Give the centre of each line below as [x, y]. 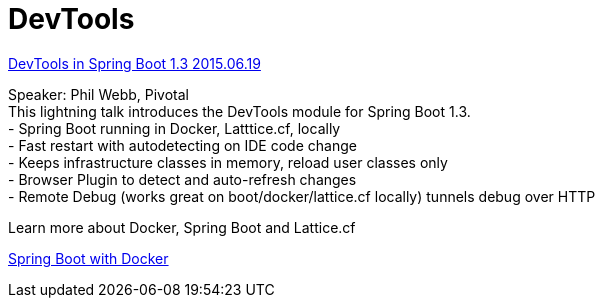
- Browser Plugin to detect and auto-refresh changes [182, 179]
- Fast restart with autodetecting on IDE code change [182, 145]
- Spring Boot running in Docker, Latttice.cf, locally [174, 128]
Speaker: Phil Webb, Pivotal [99, 94]
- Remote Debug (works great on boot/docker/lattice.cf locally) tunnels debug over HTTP [302, 196]
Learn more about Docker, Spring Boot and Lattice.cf [182, 227]
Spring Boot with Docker [88, 258]
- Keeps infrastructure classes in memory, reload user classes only [228, 162]
